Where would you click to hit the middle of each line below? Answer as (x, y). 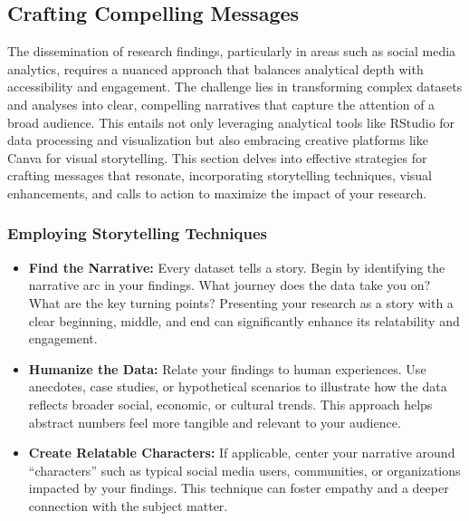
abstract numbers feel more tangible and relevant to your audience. (215, 422)
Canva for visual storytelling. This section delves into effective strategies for (217, 157)
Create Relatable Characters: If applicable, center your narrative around (242, 453)
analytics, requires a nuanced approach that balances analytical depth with (215, 68)
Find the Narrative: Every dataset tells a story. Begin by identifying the (237, 267)
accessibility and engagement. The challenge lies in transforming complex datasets (235, 87)
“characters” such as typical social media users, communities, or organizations (244, 470)
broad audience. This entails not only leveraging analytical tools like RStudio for (231, 122)
